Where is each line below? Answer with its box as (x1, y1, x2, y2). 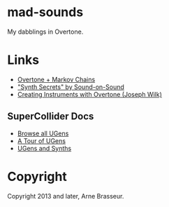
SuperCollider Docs (7, 110, 94, 123)
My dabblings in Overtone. (7, 27, 84, 36)
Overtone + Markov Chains (17, 75, 96, 84)
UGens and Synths (17, 144, 72, 152)
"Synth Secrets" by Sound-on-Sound (17, 82, 124, 91)
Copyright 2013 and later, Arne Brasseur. (7, 192, 124, 200)
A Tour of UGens (17, 136, 66, 145)
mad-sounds (7, 4, 84, 20)
